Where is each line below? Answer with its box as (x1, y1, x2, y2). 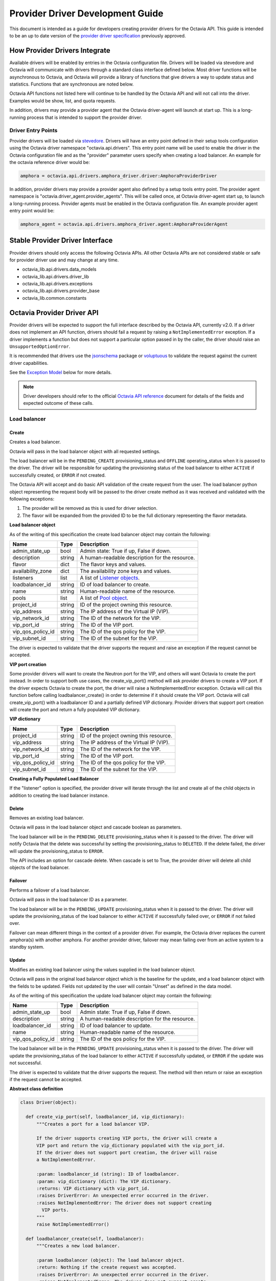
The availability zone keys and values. (80, 567, 171, 574)
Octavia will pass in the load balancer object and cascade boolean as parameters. (9, 824, 182, 830)
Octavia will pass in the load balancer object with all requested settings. (9, 448, 160, 454)
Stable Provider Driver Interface (9, 236, 113, 245)
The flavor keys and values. (80, 561, 147, 568)
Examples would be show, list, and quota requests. (9, 97, 116, 104)
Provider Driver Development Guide (9, 8, 164, 19)
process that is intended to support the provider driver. (27, 114, 143, 120)
